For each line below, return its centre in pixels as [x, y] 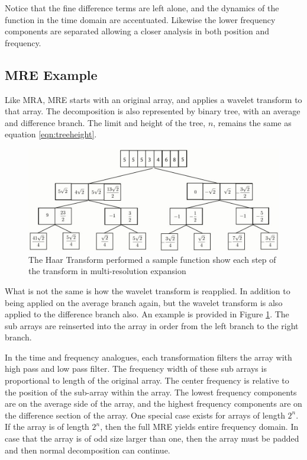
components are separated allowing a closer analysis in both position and [137, 31]
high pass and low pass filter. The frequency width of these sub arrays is [136, 369]
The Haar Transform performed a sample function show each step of [152, 259]
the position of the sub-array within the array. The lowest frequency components [151, 392]
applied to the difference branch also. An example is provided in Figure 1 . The [147, 314]
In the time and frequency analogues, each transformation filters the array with [148, 357]
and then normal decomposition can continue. [88, 450]
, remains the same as [252, 122]
